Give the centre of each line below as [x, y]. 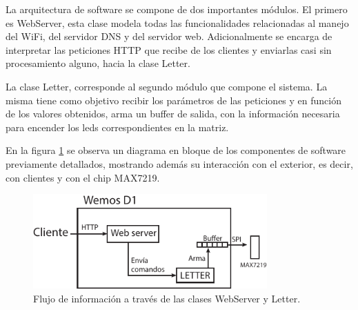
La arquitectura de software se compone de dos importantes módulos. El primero [177, 9]
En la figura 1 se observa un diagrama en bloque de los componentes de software [176, 150]
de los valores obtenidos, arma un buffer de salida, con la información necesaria [173, 114]
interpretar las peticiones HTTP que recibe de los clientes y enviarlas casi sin [169, 49]
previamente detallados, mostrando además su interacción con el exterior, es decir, [179, 163]
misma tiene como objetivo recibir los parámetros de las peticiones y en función [174, 100]
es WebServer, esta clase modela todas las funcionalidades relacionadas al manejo [177, 22]
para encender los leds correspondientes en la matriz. [117, 127]
